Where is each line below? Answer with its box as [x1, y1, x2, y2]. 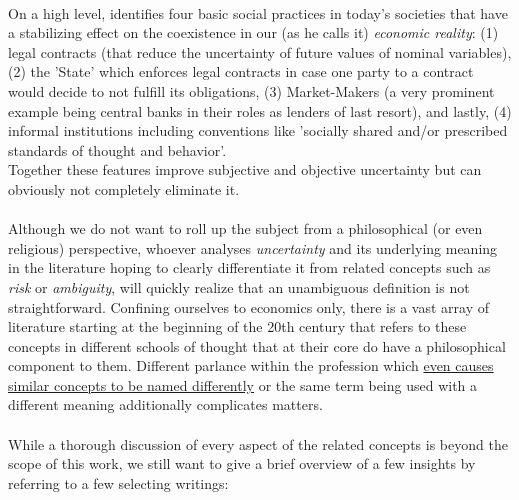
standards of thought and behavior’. [8, 139, 227, 160]
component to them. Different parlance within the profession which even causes [8, 355, 494, 376]
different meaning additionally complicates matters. [8, 394, 323, 415]
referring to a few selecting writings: [8, 472, 229, 493]
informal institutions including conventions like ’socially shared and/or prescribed [8, 120, 508, 141]
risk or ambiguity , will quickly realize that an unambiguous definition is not [8, 276, 470, 297]
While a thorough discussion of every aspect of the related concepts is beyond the [8, 433, 508, 454]
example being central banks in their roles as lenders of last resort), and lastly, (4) [8, 100, 512, 121]
